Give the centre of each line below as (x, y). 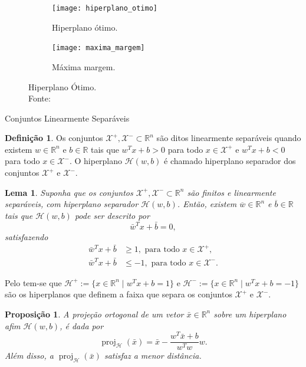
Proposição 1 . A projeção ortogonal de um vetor (94, 314)
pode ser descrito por (112, 215)
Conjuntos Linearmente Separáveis (67, 118)
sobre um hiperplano (250, 314)
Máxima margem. (84, 66)
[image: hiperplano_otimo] (105, 8)
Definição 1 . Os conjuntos (54, 138)
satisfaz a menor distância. (153, 355)
